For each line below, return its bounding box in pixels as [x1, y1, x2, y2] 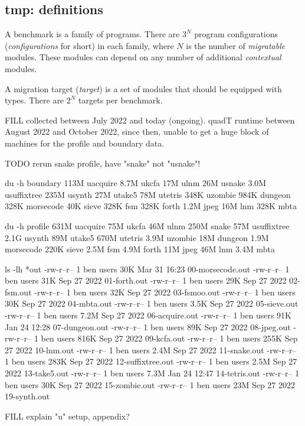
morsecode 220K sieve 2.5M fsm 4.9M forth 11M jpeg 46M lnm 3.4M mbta [5, 243, 276, 255]
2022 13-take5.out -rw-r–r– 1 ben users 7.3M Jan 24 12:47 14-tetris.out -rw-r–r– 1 [5, 367, 300, 379]
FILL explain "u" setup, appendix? [5, 409, 130, 422]
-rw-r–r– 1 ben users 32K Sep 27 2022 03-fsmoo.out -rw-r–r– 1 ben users [34, 285, 296, 298]
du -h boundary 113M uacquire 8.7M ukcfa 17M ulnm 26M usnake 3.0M [5, 177, 267, 189]
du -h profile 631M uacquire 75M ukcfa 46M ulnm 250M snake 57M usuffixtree [5, 219, 290, 232]
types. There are [5, 94, 64, 106]
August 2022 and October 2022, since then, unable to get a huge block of [5, 125, 269, 138]
